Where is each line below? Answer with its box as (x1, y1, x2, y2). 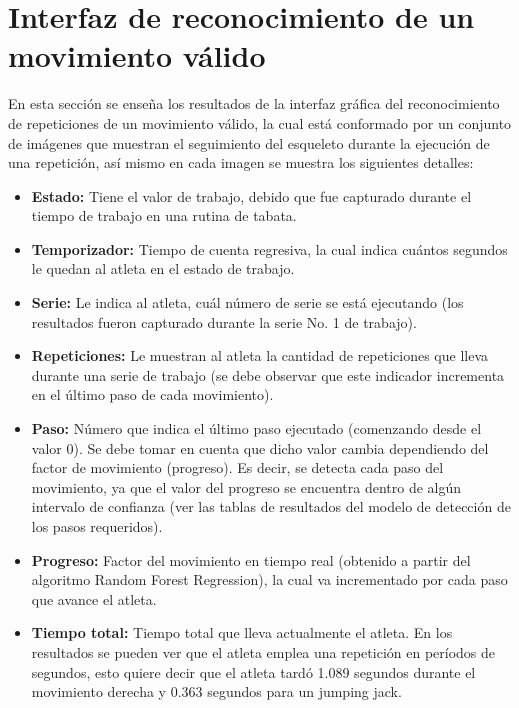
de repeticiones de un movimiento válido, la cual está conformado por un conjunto (8, 112, 512, 133)
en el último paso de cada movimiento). (31, 384, 274, 405)
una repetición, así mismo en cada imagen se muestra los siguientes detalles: (8, 152, 474, 173)
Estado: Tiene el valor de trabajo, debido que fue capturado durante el (31, 185, 472, 206)
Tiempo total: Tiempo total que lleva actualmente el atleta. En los (31, 622, 453, 643)
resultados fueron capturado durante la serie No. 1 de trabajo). (31, 311, 417, 332)
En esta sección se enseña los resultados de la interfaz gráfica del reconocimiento (8, 93, 500, 114)
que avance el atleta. (31, 588, 157, 609)
